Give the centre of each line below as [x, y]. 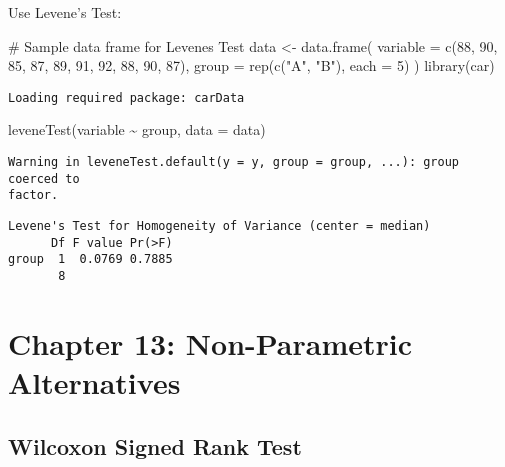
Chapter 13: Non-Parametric [210, 342]
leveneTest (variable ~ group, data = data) [137, 129]
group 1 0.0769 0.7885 [90, 259]
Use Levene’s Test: [65, 12]
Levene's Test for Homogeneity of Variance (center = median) [219, 226]
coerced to [44, 178]
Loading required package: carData [126, 97]
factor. [33, 195]
